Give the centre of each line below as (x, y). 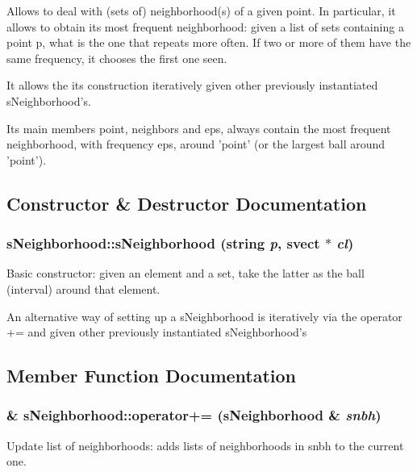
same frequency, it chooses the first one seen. (117, 58)
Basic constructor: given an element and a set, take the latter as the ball (186, 273)
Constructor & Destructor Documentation (187, 203)
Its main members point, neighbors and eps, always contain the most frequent (199, 128)
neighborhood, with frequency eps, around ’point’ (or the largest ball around (196, 144)
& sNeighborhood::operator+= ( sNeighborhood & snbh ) (194, 415)
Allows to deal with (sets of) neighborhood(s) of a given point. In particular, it (201, 10)
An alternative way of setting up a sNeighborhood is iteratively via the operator (204, 316)
